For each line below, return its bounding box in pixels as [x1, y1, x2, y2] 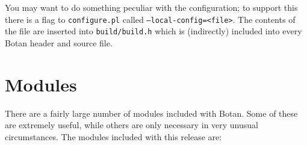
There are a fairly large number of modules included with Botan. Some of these [5, 106, 298, 119]
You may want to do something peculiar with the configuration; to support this [5, 1, 298, 13]
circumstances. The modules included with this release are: [5, 130, 222, 143]
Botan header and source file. [5, 36, 113, 49]
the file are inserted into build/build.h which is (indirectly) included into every [5, 25, 302, 37]
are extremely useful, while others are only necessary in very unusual [5, 119, 258, 131]
